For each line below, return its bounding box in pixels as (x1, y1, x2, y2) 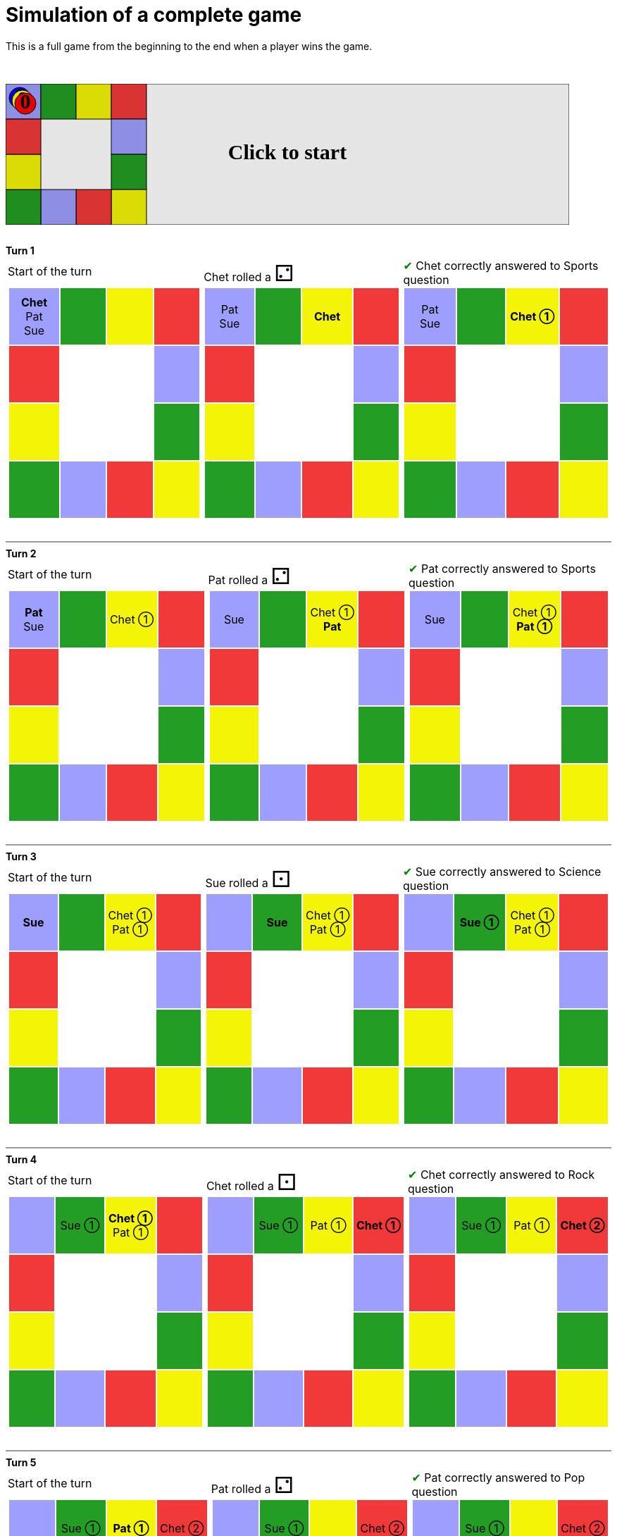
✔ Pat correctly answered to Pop (411, 1470, 585, 1485)
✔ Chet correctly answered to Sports (403, 258, 599, 273)
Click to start (228, 140, 347, 163)
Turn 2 (6, 547, 37, 559)
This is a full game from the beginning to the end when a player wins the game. (6, 39, 373, 52)
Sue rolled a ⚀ (205, 865, 292, 893)
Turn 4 (6, 1153, 37, 1165)
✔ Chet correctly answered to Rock (408, 1167, 595, 1182)
